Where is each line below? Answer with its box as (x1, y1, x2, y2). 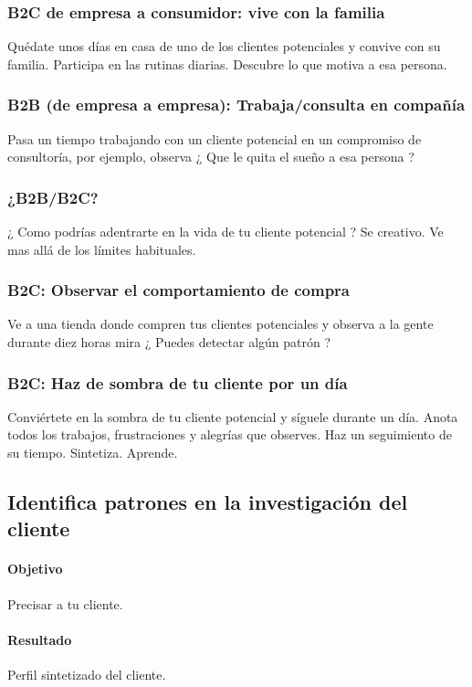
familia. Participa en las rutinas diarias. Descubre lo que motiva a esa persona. (7, 54, 447, 73)
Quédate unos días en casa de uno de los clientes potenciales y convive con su (7, 37, 441, 56)
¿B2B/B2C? (7, 185, 99, 208)
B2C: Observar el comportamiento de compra (7, 279, 351, 301)
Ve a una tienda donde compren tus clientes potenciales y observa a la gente (7, 314, 434, 333)
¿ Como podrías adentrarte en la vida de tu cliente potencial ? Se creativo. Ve (7, 222, 444, 241)
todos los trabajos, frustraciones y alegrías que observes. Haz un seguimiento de (7, 425, 452, 444)
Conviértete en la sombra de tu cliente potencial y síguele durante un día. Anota (7, 407, 458, 426)
